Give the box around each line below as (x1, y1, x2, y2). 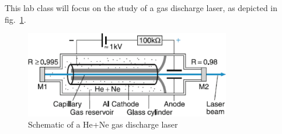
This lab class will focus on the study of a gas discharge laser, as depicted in (5, 2, 278, 13)
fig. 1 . (5, 13, 26, 25)
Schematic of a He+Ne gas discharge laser (28, 118, 178, 131)
